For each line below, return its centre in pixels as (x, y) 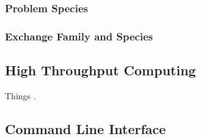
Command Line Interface (86, 128)
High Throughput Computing (100, 70)
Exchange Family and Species (79, 36)
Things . (20, 95)
